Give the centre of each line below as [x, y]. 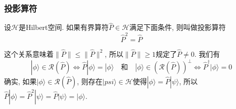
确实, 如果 [20, 81]
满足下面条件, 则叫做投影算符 [178, 27]
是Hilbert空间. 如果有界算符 [64, 27]
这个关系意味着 [29, 53]
